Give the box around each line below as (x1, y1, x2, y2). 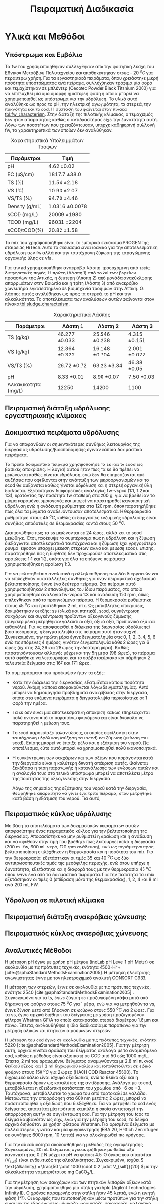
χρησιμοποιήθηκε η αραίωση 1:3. (5, 561, 72, 567)
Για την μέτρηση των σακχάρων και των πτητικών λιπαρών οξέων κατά (5, 1179, 151, 1185)
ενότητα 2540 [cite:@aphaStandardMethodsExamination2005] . (5, 989, 134, 995)
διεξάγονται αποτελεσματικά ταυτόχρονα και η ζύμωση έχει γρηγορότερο (5, 540, 156, 546)
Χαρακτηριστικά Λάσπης (53, 311, 111, 318)
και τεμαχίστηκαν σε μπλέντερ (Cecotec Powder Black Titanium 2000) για (5, 85, 156, 91)
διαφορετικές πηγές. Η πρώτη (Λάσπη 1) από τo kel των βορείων (5, 270, 136, 275)
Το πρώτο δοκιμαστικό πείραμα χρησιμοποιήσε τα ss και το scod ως (5, 461, 143, 467)
